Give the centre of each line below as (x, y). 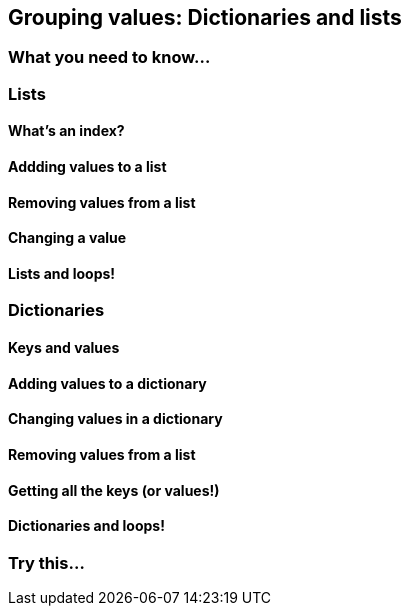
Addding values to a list (87, 167)
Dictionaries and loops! (86, 526)
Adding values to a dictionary (107, 383)
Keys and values (64, 348)
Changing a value (67, 238)
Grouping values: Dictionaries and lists (205, 17)
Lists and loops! (62, 273)
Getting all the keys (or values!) (114, 490)
